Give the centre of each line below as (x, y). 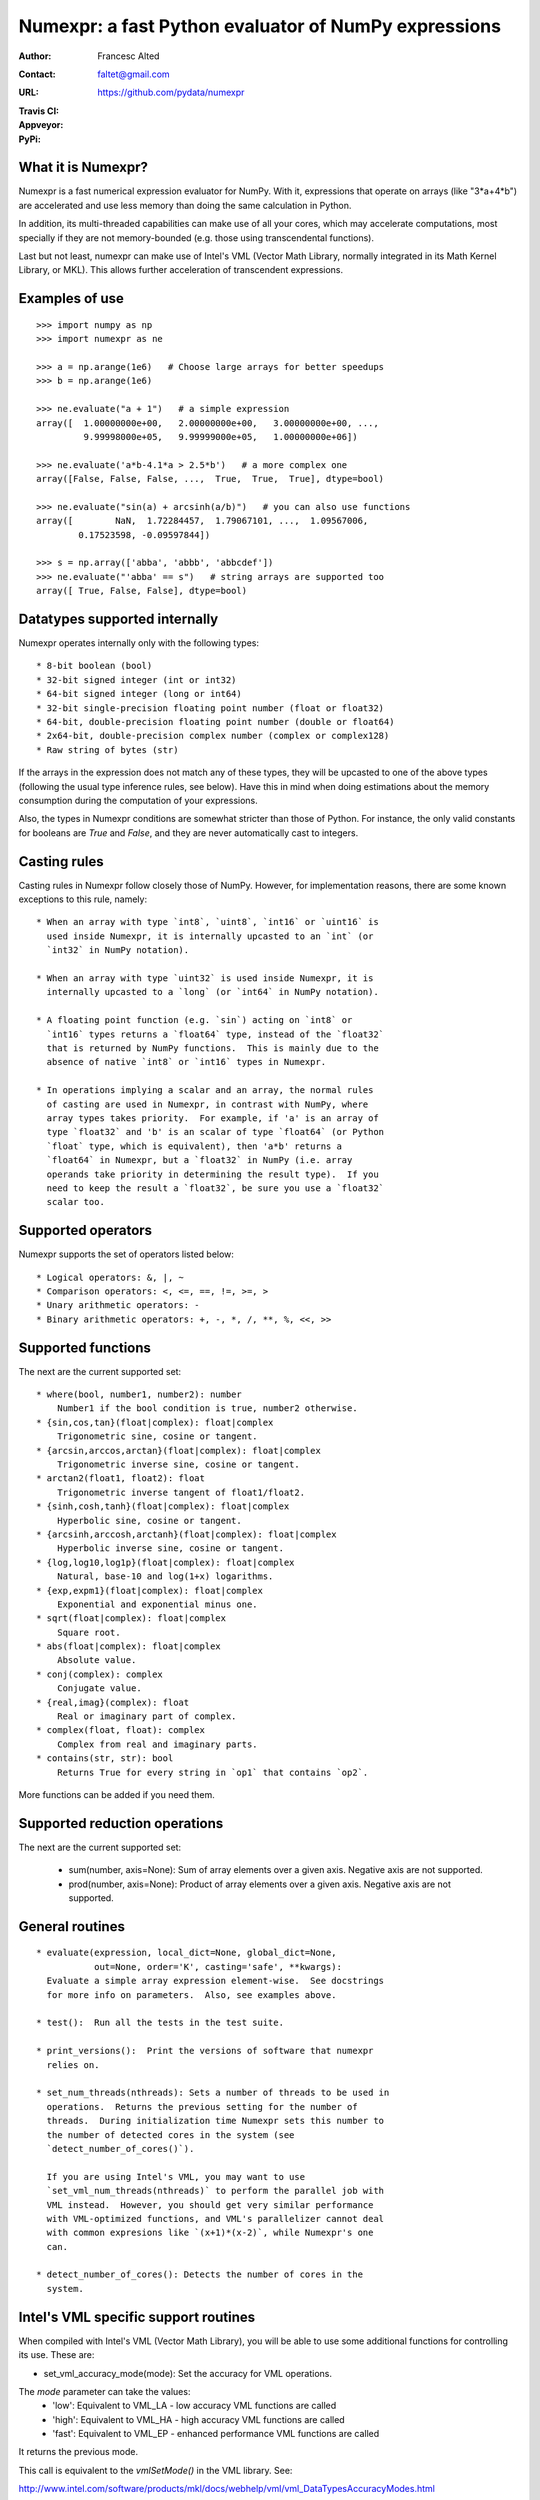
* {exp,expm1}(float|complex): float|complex (150, 1590)
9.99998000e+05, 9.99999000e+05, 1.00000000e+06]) (221, 436)
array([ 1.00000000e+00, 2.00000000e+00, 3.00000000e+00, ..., (207, 423)
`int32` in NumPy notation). (118, 950)
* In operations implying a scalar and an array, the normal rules (205, 1090)
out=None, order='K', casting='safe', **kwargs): (217, 1966)
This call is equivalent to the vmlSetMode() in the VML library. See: (155, 2470)
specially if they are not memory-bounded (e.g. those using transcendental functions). (196, 237)
